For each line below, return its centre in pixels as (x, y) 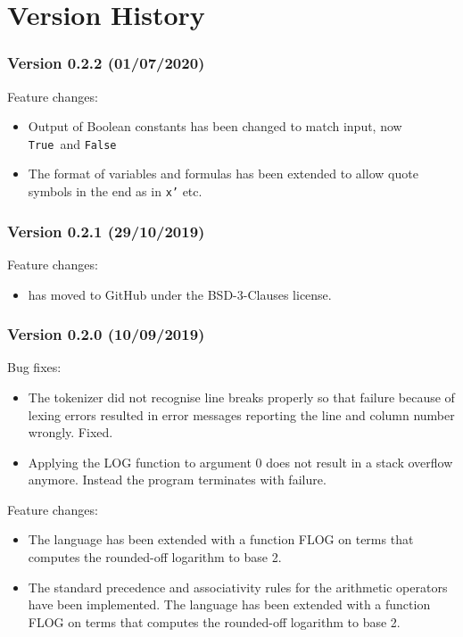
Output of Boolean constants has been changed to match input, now (215, 126)
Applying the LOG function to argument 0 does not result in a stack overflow (240, 462)
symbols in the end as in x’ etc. (115, 191)
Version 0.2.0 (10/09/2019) (106, 334)
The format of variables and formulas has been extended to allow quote (223, 174)
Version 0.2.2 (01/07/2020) (106, 63)
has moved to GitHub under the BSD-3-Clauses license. (180, 294)
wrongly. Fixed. (70, 432)
